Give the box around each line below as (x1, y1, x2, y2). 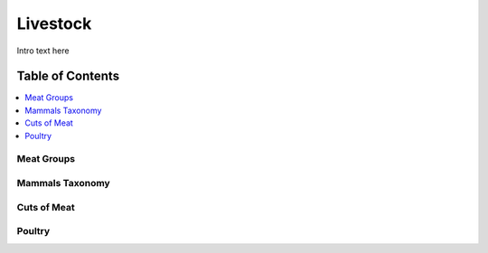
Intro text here (16, 45, 70, 56)
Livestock (16, 14, 92, 33)
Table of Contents (16, 69, 120, 84)
